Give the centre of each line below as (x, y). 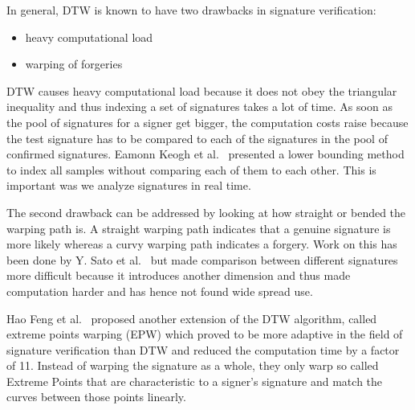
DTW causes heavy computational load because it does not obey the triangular (202, 90)
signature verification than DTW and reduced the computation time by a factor (203, 349)
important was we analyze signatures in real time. (129, 185)
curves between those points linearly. (96, 397)
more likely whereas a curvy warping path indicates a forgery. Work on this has (202, 244)
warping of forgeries (74, 64)
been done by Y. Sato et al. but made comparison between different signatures (202, 259)
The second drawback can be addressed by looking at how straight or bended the (206, 212)
